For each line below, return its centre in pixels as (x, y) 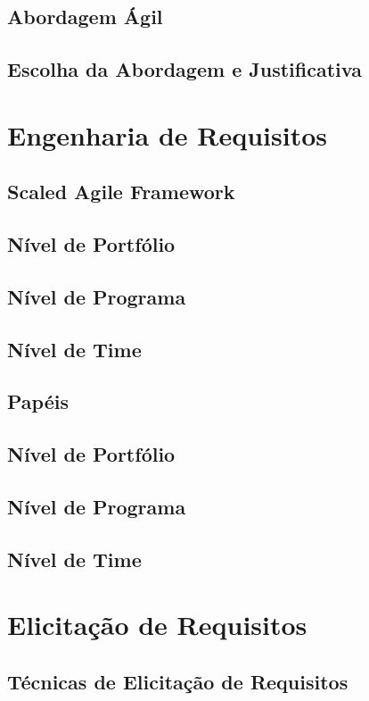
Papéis (38, 401)
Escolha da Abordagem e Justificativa (184, 69)
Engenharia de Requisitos (168, 134)
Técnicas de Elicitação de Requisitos (178, 681)
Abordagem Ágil (85, 17)
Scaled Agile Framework (121, 192)
